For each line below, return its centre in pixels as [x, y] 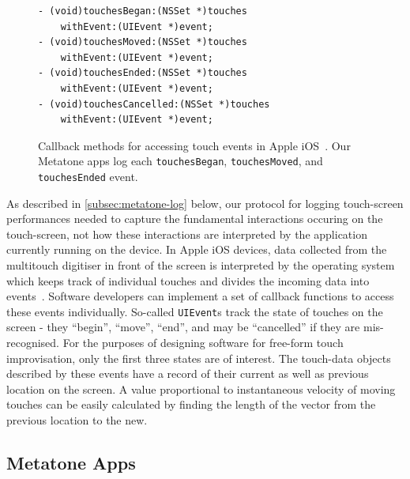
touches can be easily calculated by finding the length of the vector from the [191, 404]
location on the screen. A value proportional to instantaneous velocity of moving [201, 388]
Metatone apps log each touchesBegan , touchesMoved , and [181, 161]
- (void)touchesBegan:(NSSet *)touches [143, 11]
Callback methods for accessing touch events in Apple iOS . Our [194, 145]
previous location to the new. [77, 420]
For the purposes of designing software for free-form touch [203, 343]
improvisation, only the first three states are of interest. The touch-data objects [199, 358]
